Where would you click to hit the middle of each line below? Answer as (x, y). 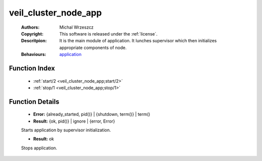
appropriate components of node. (93, 47)
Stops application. (39, 148)
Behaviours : (33, 54)
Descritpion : (34, 41)
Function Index (32, 68)
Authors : (30, 27)
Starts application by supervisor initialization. (66, 130)
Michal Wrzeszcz (77, 27)
